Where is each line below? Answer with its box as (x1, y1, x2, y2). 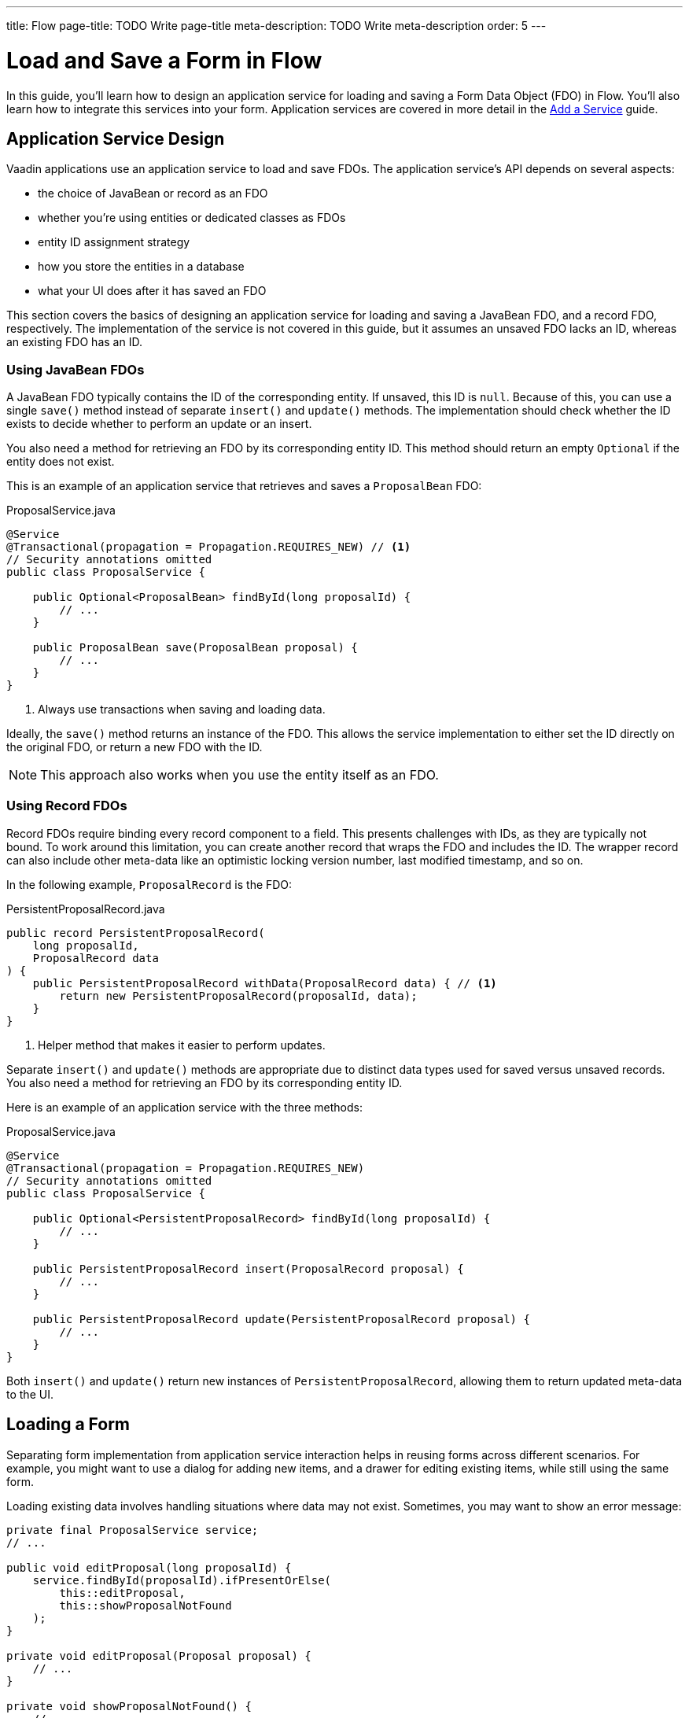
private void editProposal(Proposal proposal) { (6, 1649, 311, 1662)
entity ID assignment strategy (38, 235, 190, 249)
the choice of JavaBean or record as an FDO (38, 186, 268, 201)
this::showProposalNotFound (59, 1598, 232, 1612)
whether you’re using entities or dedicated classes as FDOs (38, 211, 346, 225)
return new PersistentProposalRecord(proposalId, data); (59, 989, 418, 1002)
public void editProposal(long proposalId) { (6, 1561, 292, 1574)
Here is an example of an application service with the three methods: (6, 1100, 363, 1114)
